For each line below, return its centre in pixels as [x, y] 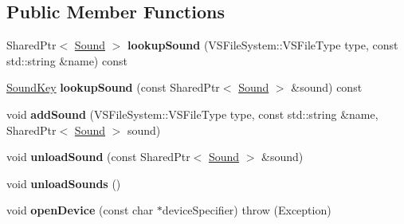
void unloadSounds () [64, 183]
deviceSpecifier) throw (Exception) [247, 210]
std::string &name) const [67, 60]
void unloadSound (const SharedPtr [98, 157]
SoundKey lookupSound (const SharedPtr [113, 87]
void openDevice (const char [80, 210]
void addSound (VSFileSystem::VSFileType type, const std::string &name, [192, 114]
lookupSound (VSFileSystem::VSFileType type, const [263, 45]
